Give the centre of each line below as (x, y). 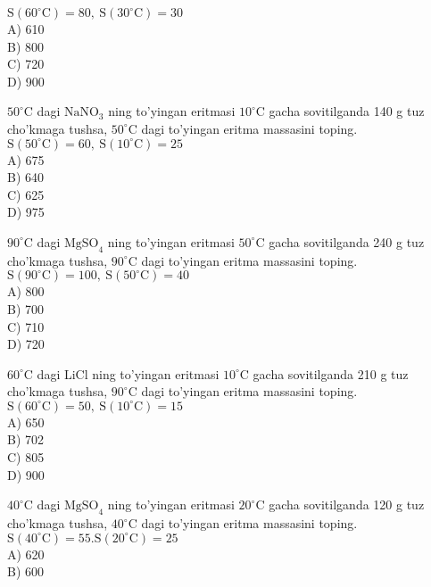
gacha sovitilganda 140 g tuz (347, 111)
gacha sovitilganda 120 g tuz (347, 504)
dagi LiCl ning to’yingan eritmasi (128, 373)
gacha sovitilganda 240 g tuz (347, 241)
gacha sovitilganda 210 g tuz (331, 373)
